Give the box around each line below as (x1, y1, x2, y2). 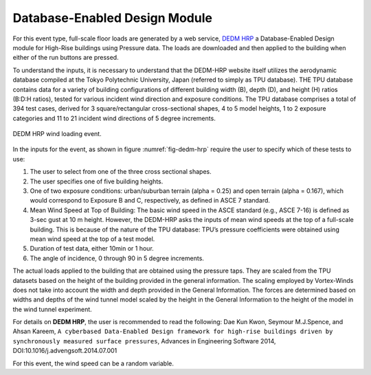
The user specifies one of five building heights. (30, 177, 164, 185)
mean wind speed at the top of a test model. (30, 234, 155, 243)
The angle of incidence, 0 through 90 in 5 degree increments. (30, 254, 204, 262)
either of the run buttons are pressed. (12, 54, 120, 62)
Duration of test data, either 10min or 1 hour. (30, 245, 154, 253)
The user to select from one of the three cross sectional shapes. (30, 168, 212, 176)
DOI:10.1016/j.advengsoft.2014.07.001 (12, 347, 117, 355)
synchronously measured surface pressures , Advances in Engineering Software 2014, (12, 337, 276, 345)
